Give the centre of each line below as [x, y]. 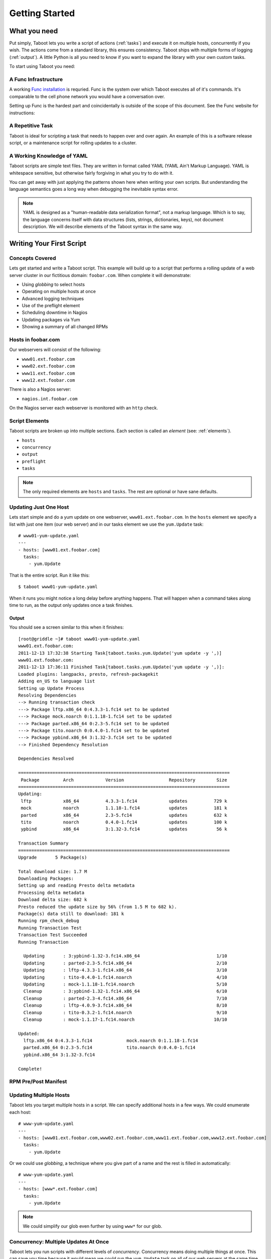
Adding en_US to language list [57, 681]
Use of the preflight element [51, 306]
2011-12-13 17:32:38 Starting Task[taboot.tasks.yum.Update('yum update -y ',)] [120, 653]
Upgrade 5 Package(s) [53, 857]
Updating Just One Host [39, 507]
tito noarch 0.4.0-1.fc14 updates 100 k [124, 822]
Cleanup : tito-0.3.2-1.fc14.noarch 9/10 [125, 1012]
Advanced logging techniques [53, 298]
